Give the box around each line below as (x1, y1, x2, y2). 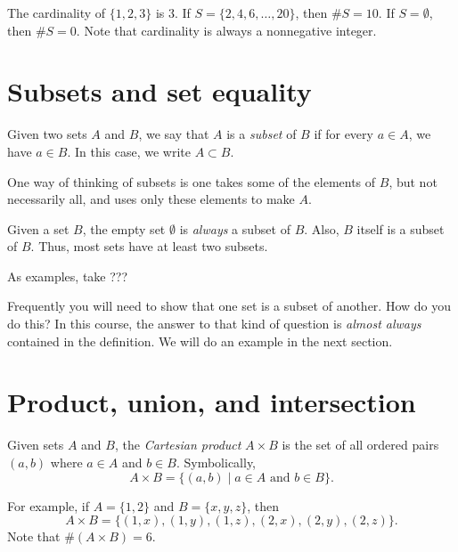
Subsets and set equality (7, 73, 312, 110)
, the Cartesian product (114, 435, 241, 454)
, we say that (138, 125, 209, 143)
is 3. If (155, 4, 191, 21)
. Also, (304, 219, 339, 238)
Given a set (7, 219, 70, 238)
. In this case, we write (67, 142, 192, 160)
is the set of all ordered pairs (282, 435, 439, 454)
